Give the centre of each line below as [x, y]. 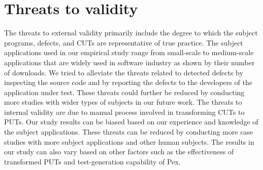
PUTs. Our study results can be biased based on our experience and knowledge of [131, 122]
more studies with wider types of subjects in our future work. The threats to [123, 102]
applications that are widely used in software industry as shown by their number [129, 62]
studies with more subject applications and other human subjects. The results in [129, 141]
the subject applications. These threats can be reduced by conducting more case [129, 132]
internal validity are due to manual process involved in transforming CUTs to [124, 112]
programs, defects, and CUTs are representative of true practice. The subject [124, 42]
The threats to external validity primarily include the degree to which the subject [131, 33]
